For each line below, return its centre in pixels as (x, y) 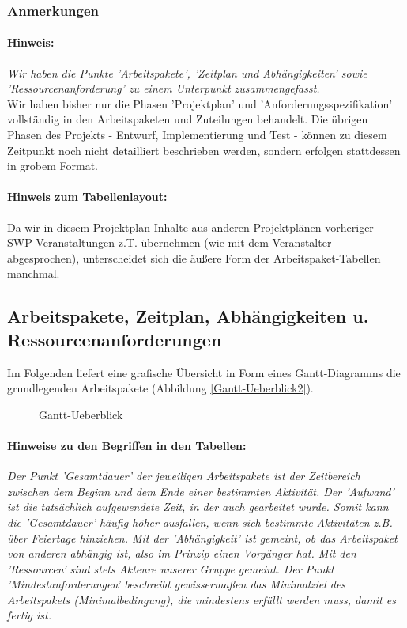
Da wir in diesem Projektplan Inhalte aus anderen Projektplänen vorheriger (190, 227)
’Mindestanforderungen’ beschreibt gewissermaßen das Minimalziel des (177, 584)
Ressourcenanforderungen (115, 339)
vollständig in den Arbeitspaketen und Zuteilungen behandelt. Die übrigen (188, 119)
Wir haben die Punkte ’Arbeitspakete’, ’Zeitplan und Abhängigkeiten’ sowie (187, 72)
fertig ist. (30, 615)
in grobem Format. (53, 166)
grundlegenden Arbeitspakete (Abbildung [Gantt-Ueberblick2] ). (160, 388)
